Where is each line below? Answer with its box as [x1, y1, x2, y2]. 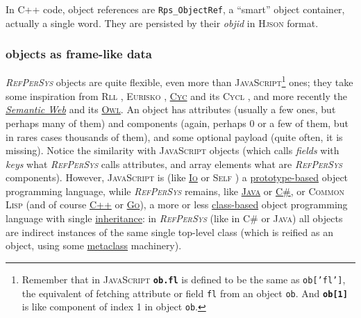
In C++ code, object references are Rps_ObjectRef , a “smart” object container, [6, 2, 345, 16]
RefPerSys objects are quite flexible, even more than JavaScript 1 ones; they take [6, 73, 353, 90]
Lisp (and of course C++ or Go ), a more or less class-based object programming [6, 197, 348, 212]
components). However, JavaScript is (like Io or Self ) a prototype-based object [6, 170, 349, 185]
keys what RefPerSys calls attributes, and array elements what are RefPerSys [6, 156, 342, 171]
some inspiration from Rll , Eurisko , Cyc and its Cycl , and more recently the [6, 88, 347, 103]
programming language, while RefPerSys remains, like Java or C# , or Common [6, 183, 344, 198]
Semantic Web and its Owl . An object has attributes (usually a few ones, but [6, 102, 336, 117]
